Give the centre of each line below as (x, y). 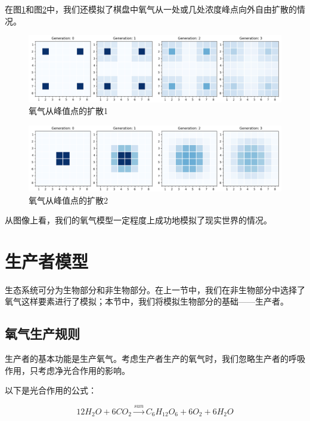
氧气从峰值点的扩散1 (68, 111)
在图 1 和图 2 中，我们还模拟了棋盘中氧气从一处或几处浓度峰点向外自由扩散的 (151, 9)
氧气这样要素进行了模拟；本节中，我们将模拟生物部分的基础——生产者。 (147, 301)
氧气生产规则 (42, 334)
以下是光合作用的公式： (51, 390)
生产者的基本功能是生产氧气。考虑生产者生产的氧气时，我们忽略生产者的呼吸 (155, 359)
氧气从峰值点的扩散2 (68, 200)
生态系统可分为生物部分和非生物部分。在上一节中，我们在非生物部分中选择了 (155, 289)
